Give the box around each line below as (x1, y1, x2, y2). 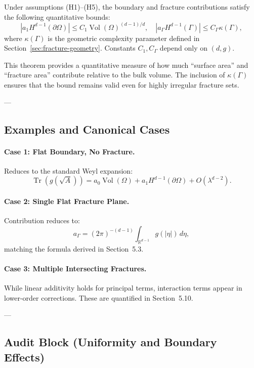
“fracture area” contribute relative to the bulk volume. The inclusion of (4, 69, 225, 80)
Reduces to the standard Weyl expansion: (4, 165, 133, 176)
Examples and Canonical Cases (4, 121, 170, 137)
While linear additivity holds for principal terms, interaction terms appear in (4, 282, 242, 293)
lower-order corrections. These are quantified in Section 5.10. (4, 292, 193, 303)
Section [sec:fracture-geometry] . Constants (4, 43, 136, 53)
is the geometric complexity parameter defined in (48, 32, 200, 43)
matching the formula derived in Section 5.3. (4, 243, 144, 254)
